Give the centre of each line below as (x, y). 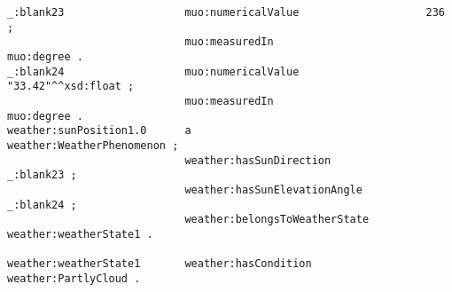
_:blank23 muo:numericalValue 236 (226, 12)
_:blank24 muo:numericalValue (153, 71)
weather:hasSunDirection (258, 160)
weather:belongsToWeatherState (277, 220)
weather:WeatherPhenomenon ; (93, 145)
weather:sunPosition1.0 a (99, 131)
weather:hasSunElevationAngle (273, 189)
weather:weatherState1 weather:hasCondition (160, 264)
